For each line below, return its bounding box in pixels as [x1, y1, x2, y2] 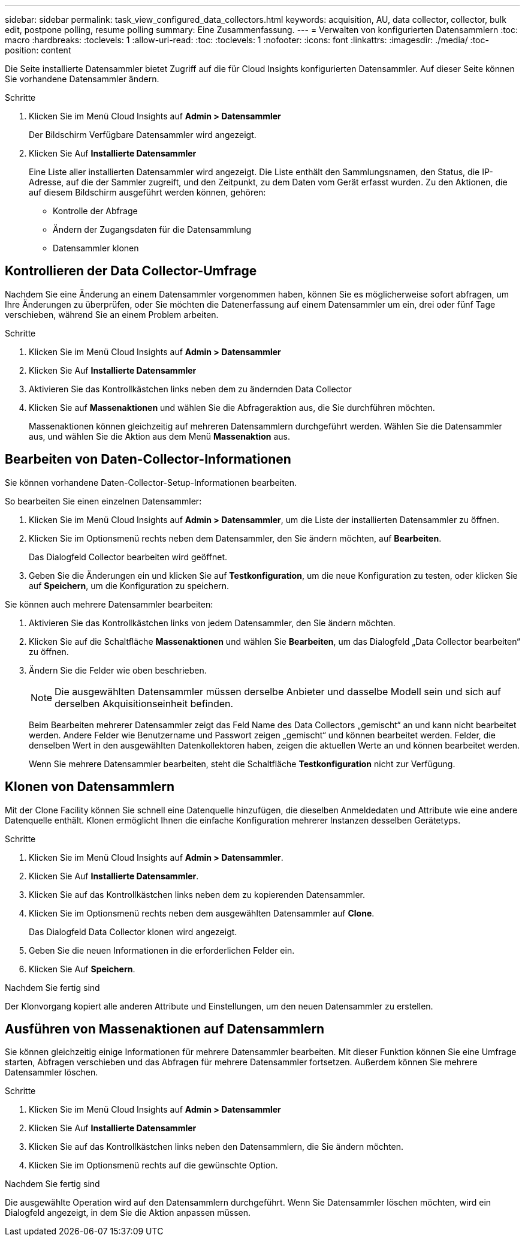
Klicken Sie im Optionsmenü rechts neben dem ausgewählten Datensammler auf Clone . [29, 908, 375, 918]
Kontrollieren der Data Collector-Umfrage [5, 263, 257, 279]
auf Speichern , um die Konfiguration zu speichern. [29, 580, 230, 591]
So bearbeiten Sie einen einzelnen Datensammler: [5, 495, 202, 506]
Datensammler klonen [53, 243, 139, 253]
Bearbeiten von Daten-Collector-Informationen [5, 452, 291, 467]
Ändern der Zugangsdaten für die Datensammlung [53, 224, 252, 235]
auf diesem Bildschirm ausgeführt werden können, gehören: [29, 187, 266, 197]
